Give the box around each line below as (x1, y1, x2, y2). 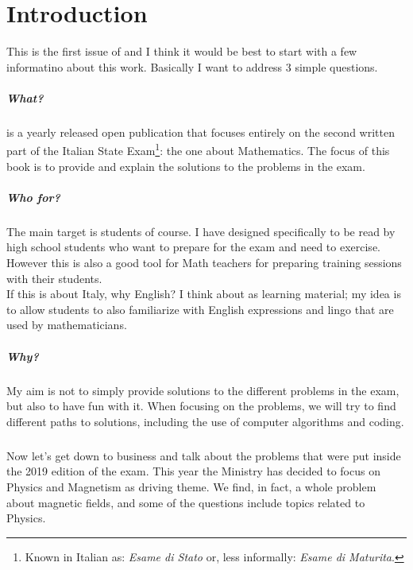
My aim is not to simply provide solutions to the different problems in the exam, (6, 382, 399, 398)
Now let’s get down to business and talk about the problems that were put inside (6, 447, 401, 463)
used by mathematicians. (6, 316, 127, 333)
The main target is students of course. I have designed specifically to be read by (6, 223, 396, 239)
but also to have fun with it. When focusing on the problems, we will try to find (6, 397, 396, 414)
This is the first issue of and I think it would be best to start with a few (6, 43, 357, 60)
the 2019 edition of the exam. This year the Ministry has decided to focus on (6, 463, 380, 479)
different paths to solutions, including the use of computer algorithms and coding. (6, 413, 404, 429)
